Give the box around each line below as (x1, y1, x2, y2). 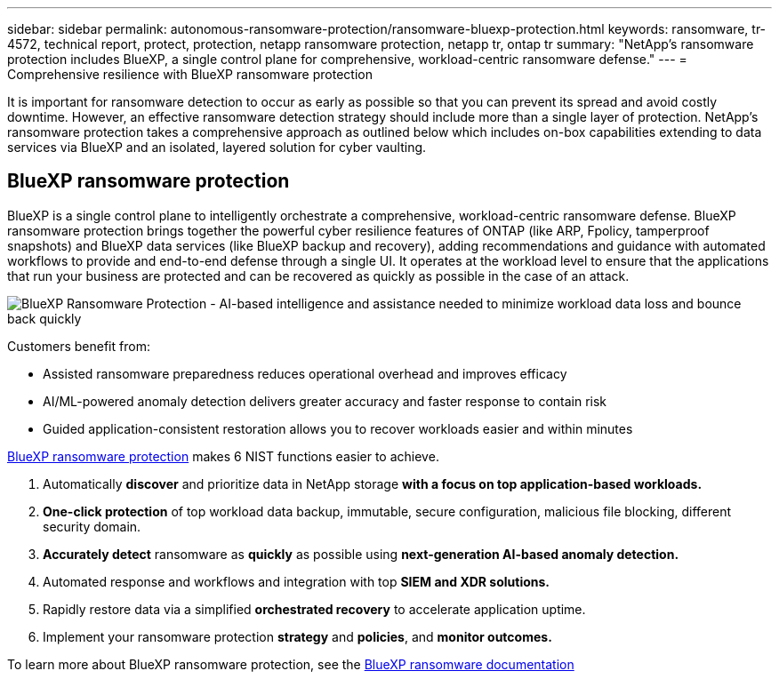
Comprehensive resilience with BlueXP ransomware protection (7, 67, 373, 82)
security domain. (43, 518, 141, 534)
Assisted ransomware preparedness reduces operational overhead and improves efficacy (43, 365, 567, 381)
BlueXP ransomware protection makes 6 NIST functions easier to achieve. (7, 448, 439, 464)
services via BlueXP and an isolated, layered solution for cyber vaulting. (7, 140, 427, 155)
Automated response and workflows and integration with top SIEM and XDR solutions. (43, 573, 550, 589)
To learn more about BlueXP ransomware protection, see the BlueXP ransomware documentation (7, 656, 574, 672)
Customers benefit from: (7, 338, 150, 354)
